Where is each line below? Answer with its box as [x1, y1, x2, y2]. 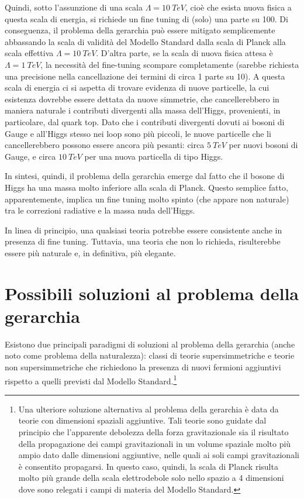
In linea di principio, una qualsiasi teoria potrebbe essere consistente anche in [5, 223, 282, 236]
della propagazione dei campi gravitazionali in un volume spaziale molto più [18, 437, 291, 449]
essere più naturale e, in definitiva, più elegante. [5, 246, 176, 259]
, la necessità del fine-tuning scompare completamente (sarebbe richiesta [40, 58, 299, 70]
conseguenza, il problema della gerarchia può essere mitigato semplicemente [5, 24, 275, 36]
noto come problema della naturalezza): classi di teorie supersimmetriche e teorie [5, 349, 295, 362]
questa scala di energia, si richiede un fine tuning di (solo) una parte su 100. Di [5, 12, 288, 25]
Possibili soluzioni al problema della [5, 281, 299, 305]
